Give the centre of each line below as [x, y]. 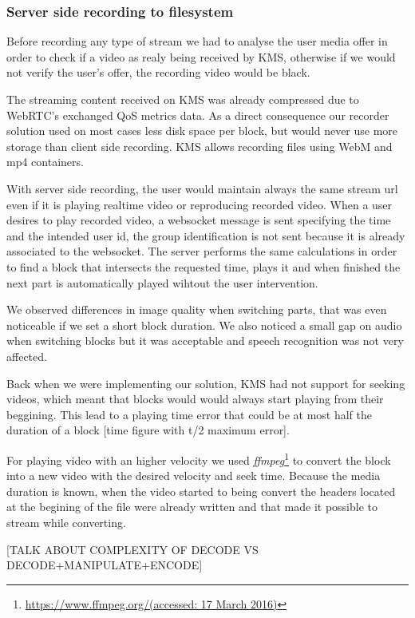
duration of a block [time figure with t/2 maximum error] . [148, 430]
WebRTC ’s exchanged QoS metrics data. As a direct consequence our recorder [198, 115]
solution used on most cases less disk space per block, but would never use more [202, 131]
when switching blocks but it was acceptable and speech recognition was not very [205, 341]
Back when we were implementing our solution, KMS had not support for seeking [206, 383]
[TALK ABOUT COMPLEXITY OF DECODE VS [132, 549]
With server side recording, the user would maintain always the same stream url [202, 188]
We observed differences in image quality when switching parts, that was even [197, 309]
